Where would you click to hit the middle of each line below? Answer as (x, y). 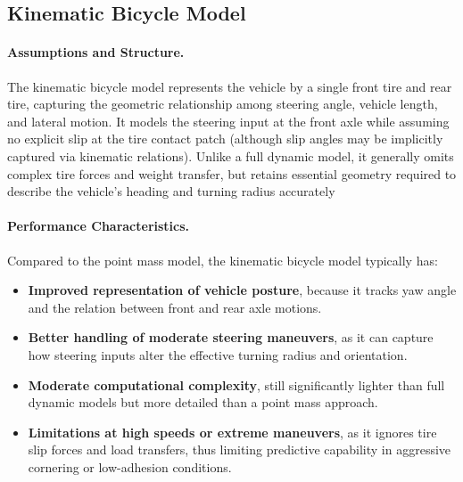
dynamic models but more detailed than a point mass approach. (203, 402)
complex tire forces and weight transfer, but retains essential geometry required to (232, 173)
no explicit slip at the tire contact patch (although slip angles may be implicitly (225, 139)
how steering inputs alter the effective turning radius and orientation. (218, 354)
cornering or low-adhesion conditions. (130, 466)
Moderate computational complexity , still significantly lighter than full (236, 384)
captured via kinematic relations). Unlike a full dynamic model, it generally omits (231, 155)
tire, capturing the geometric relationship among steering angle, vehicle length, (223, 104)
